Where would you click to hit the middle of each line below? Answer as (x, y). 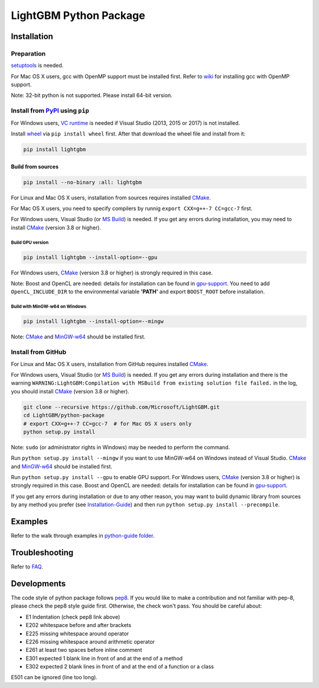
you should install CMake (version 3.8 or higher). (70, 391)
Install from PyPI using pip (50, 111)
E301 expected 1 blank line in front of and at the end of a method (104, 658)
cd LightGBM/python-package (64, 415)
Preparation (28, 53)
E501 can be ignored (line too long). (54, 677)
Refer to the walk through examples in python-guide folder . (83, 536)
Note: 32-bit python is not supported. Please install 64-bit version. (92, 95)
